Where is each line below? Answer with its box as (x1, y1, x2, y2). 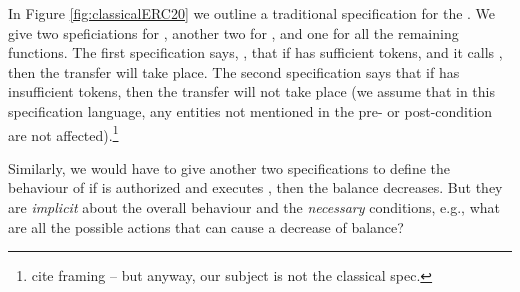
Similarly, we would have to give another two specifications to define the (8, 157, 450, 178)
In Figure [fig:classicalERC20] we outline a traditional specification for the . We (8, 3, 496, 23)
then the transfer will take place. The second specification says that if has (8, 61, 460, 82)
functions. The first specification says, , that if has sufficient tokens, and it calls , (8, 42, 503, 63)
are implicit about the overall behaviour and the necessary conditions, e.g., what (8, 197, 500, 217)
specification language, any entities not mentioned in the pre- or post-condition (8, 100, 493, 121)
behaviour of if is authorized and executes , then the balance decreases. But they (8, 177, 503, 198)
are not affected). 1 (8, 121, 119, 145)
